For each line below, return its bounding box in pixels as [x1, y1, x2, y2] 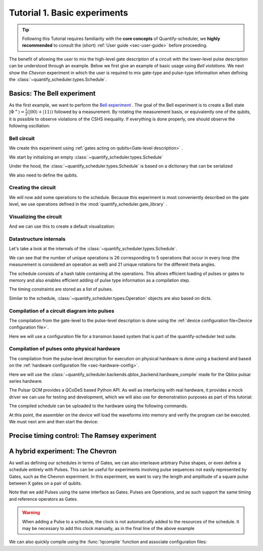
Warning [22, 510, 40, 515]
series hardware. [9, 378, 43, 384]
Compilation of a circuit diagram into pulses [9, 307, 114, 314]
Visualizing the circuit [9, 213, 62, 220]
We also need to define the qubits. [9, 172, 78, 178]
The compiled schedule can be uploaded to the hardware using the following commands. [9, 403, 188, 409]
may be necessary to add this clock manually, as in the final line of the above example [22, 525, 195, 531]
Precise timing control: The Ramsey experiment [9, 432, 157, 440]
